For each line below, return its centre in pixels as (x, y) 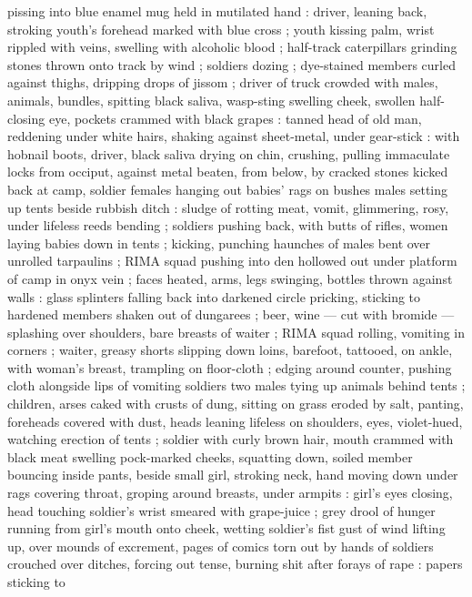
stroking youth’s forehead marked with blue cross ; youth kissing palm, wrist (221, 29)
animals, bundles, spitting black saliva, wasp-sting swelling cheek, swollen (211, 100)
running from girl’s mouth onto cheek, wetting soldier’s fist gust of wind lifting (226, 528)
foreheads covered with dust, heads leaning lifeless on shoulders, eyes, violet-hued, (235, 421)
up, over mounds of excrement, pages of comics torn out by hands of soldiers (221, 546)
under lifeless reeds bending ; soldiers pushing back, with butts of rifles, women (228, 225)
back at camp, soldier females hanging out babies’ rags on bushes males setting (228, 189)
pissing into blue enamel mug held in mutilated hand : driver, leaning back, (217, 11)
